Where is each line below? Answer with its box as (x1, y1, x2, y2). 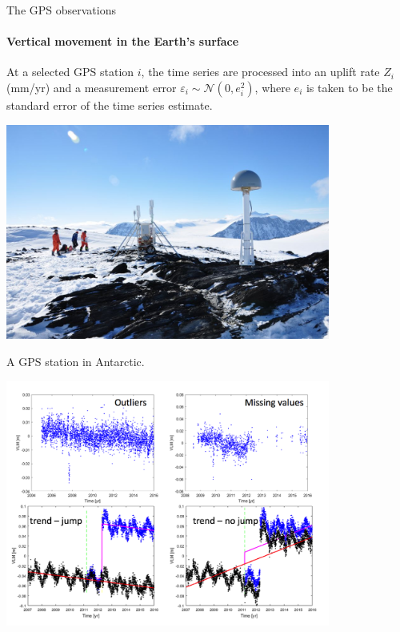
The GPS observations (6, 2, 116, 18)
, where (254, 78, 290, 95)
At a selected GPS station (6, 63, 134, 80)
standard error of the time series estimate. (6, 96, 213, 113)
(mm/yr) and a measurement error (6, 78, 177, 95)
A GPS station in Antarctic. (6, 352, 145, 369)
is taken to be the (306, 78, 393, 95)
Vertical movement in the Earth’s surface (6, 33, 239, 50)
